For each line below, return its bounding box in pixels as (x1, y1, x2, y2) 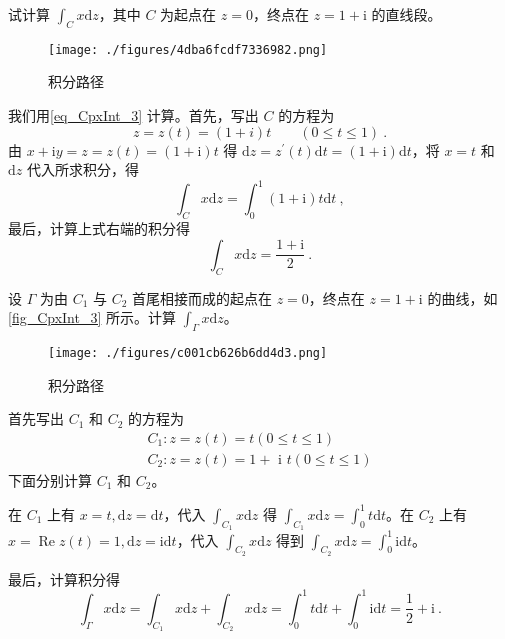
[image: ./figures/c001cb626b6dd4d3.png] (48, 345, 328, 360)
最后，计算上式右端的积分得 (8, 218, 190, 239)
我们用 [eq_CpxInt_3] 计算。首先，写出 (8, 105, 259, 126)
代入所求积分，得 (26, 159, 139, 180)
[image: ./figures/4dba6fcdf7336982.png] (48, 42, 328, 57)
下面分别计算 (8, 469, 92, 490)
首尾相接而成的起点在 (132, 287, 273, 308)
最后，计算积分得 (8, 568, 120, 589)
